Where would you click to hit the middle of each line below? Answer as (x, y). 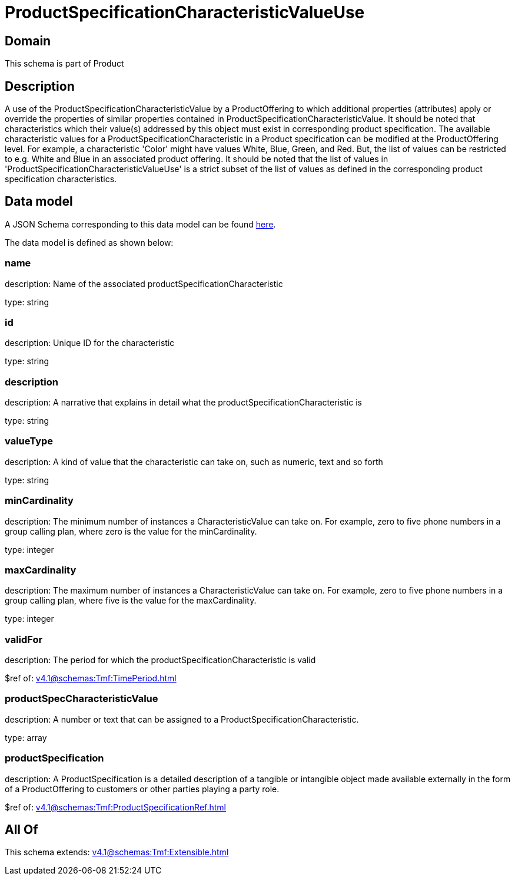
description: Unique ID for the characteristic (90, 343)
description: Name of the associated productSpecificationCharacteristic (144, 284)
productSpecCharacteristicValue (82, 699)
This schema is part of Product (64, 64)
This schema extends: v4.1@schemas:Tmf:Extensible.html (117, 852)
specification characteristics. (61, 179)
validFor (24, 639)
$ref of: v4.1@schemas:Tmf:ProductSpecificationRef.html (115, 807)
